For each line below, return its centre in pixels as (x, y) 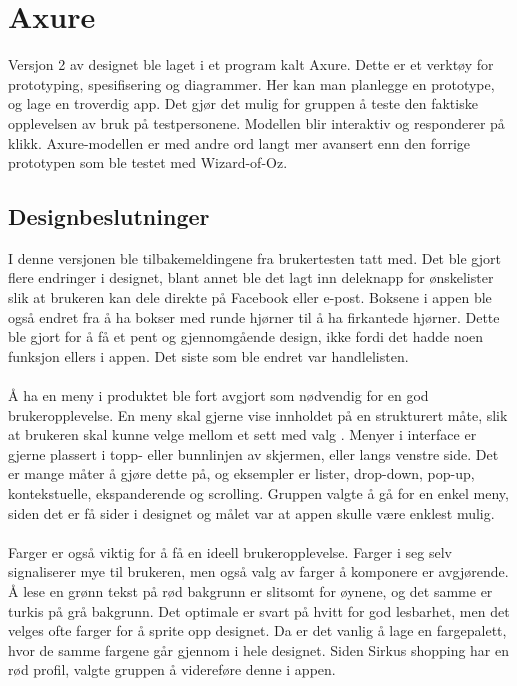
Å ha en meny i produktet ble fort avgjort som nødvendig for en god (218, 395)
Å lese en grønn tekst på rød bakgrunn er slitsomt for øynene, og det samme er (250, 590)
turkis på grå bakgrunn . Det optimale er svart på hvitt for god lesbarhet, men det (259, 610)
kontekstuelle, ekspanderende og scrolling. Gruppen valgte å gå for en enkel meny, (258, 493)
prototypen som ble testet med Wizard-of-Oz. (148, 162)
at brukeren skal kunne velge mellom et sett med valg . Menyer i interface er (242, 434)
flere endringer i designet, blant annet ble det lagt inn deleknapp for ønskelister (251, 277)
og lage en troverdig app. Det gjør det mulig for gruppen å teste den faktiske (243, 103)
